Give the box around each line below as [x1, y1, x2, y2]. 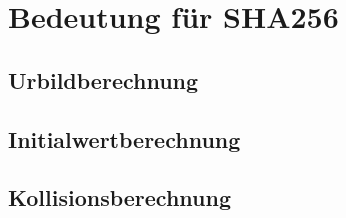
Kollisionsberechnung [8, 182, 231, 213]
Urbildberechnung [8, 64, 199, 95]
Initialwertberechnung [8, 123, 241, 154]
